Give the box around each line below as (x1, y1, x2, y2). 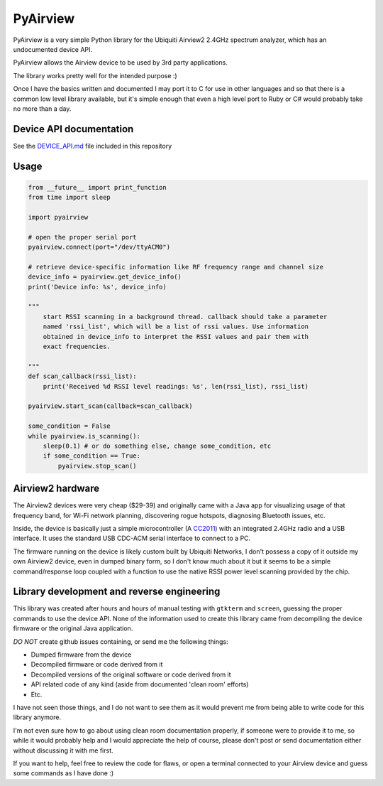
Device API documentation (13, 123, 134, 135)
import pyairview (28, 213, 89, 221)
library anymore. (13, 713, 62, 721)
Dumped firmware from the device (30, 650, 132, 659)
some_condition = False (28, 422, 111, 430)
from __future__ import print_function (28, 183, 167, 191)
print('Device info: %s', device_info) (28, 283, 167, 291)
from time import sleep (28, 193, 111, 202)
